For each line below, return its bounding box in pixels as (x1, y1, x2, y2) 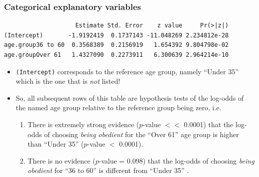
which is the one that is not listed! (15, 76, 121, 86)
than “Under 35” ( (27, 139, 84, 149)
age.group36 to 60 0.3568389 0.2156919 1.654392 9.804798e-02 (4, 41, 229, 49)
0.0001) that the (184, 119, 234, 130)
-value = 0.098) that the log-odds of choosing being (99, 155, 255, 166)
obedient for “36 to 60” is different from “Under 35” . (27, 165, 189, 176)
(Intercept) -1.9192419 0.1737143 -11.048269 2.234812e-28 (4, 31, 229, 39)
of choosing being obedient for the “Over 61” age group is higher (44, 129, 239, 139)
